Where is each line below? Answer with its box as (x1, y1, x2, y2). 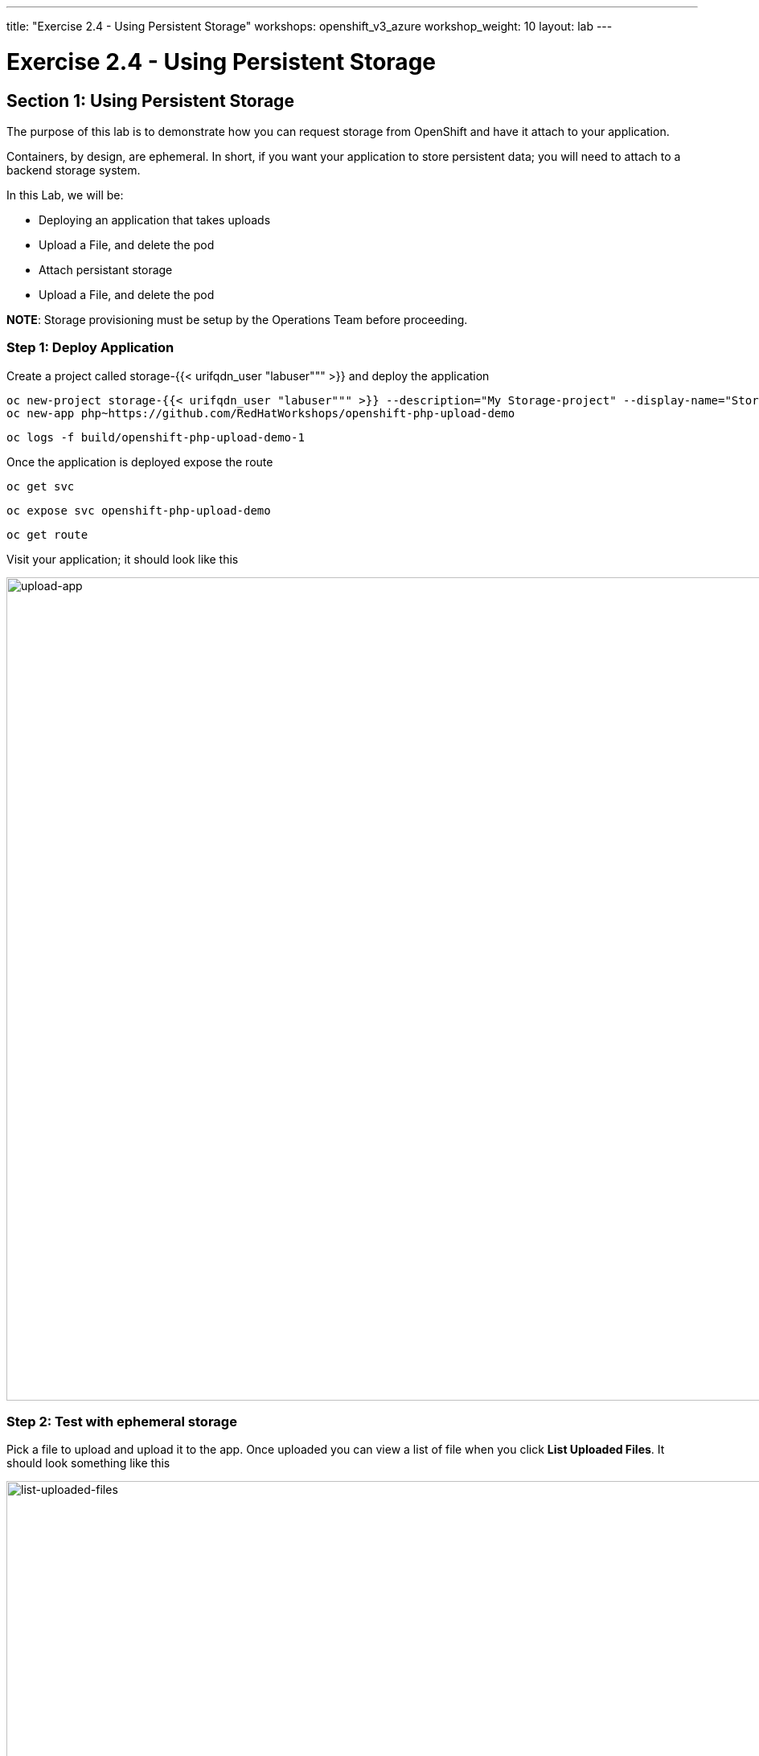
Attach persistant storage (39, 262, 173, 277)
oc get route (6, 527, 88, 541)
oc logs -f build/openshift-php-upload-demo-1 (6, 430, 305, 444)
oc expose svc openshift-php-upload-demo (6, 503, 271, 517)
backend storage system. (6, 162, 141, 177)
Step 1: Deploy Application (6, 339, 174, 356)
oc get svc (6, 479, 75, 493)
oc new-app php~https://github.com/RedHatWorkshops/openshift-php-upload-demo (6, 406, 515, 420)
